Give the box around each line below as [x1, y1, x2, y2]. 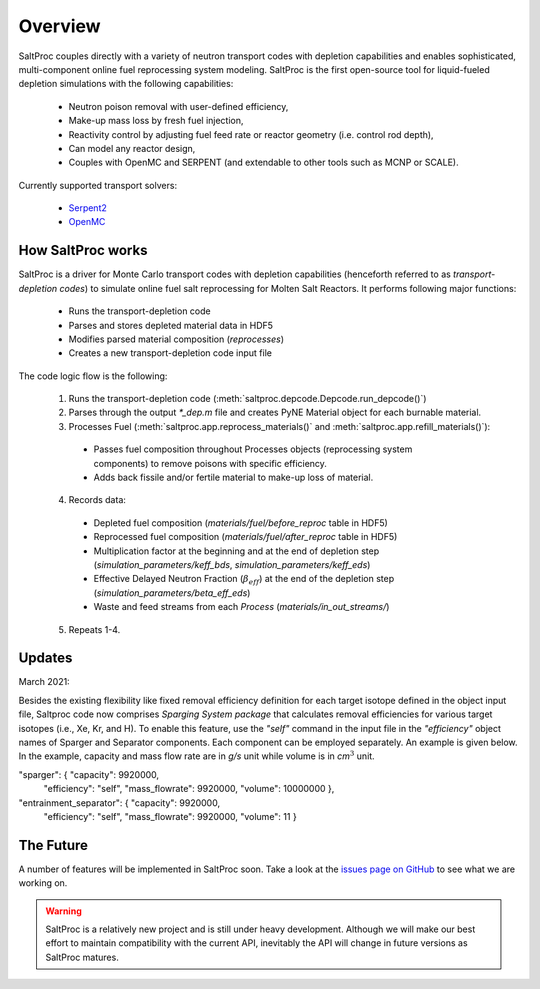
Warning [45, 905, 82, 917]
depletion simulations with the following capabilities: [18, 78, 234, 90]
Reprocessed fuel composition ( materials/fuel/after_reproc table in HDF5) [93, 531, 398, 543]
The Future [18, 836, 89, 854]
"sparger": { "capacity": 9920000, [18, 768, 160, 780]
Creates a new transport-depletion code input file [68, 347, 272, 359]
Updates [18, 650, 73, 667]
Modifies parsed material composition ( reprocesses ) [68, 333, 285, 345]
